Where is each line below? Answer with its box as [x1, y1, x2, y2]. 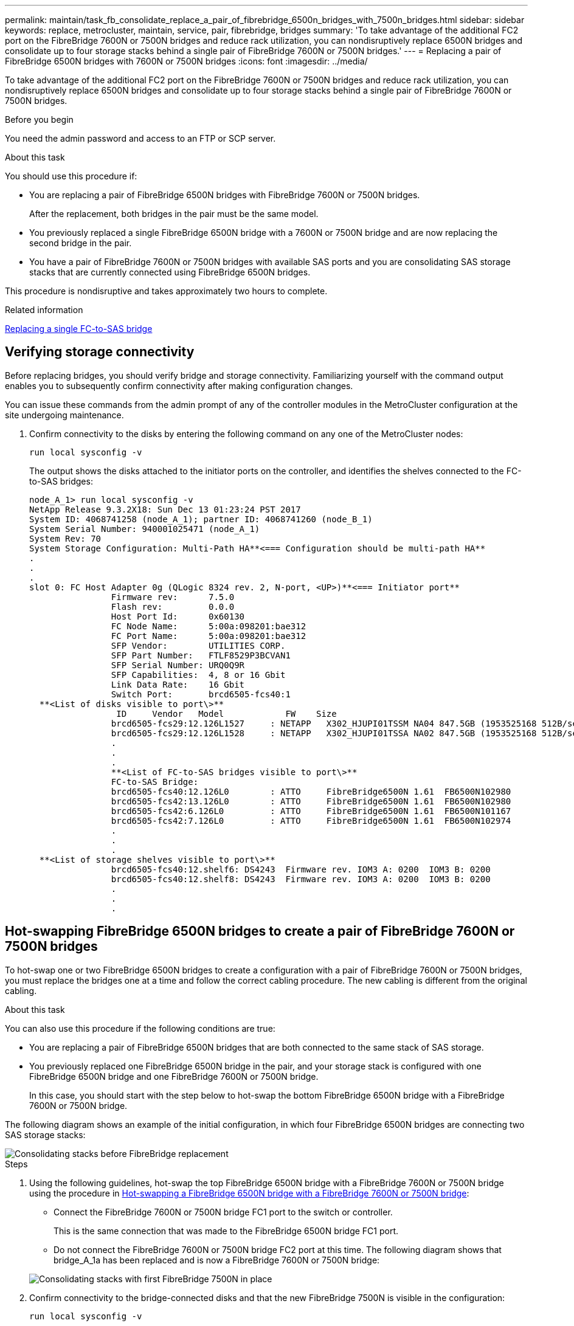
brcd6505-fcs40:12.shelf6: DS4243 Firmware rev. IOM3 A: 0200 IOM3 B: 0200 [111, 864, 491, 874]
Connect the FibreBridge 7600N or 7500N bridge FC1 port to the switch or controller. [54, 1206, 393, 1217]
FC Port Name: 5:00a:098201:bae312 [111, 630, 306, 641]
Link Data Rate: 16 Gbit [111, 679, 245, 689]
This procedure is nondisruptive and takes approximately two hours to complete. [5, 286, 328, 296]
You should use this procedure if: [5, 171, 137, 181]
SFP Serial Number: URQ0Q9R [111, 660, 245, 670]
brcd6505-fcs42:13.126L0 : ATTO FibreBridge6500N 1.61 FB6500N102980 [111, 796, 511, 806]
